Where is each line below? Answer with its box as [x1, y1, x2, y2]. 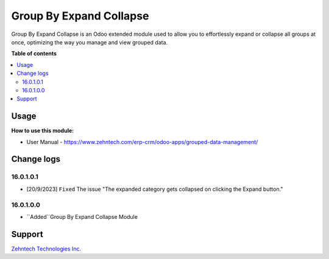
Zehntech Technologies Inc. [11, 245, 82, 252]
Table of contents [11, 50, 57, 57]
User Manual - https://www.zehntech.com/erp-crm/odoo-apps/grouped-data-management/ [26, 138, 258, 145]
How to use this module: [11, 127, 74, 134]
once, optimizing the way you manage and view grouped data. [11, 38, 168, 46]
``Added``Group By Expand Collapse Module [26, 213, 138, 220]
